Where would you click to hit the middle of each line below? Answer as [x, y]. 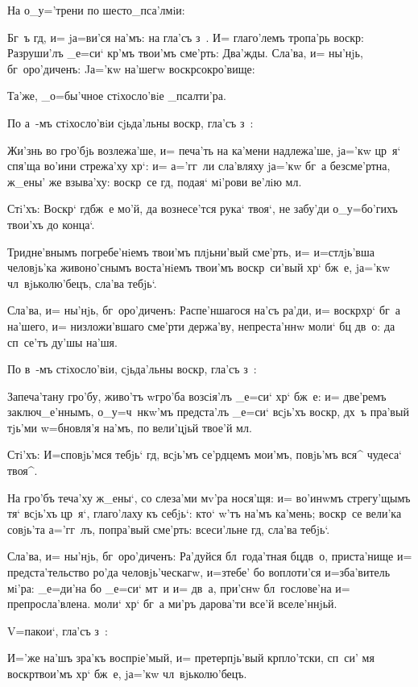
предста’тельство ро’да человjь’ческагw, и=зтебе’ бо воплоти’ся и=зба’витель [199, 572]
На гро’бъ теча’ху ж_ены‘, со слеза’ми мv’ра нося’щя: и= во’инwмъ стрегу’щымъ [209, 497]
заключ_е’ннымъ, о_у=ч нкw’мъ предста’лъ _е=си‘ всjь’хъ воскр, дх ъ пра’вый [208, 412]
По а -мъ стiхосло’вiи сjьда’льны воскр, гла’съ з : [130, 122]
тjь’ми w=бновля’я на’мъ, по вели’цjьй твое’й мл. [130, 427]
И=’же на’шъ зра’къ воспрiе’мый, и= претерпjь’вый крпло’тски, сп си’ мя [191, 658]
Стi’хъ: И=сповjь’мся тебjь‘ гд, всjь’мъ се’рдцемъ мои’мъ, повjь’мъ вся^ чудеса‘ [205, 454]
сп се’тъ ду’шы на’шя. [62, 341]
